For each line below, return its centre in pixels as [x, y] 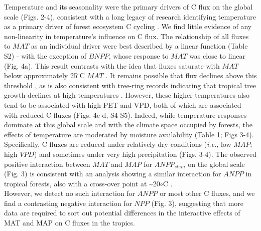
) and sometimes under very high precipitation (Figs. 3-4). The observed [145, 154]
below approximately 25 [41, 75]
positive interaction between [47, 164]
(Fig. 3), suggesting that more [198, 203]
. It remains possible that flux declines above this [181, 75]
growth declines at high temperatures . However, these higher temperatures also [127, 95]
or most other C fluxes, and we [207, 193]
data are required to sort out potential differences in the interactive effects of [122, 213]
